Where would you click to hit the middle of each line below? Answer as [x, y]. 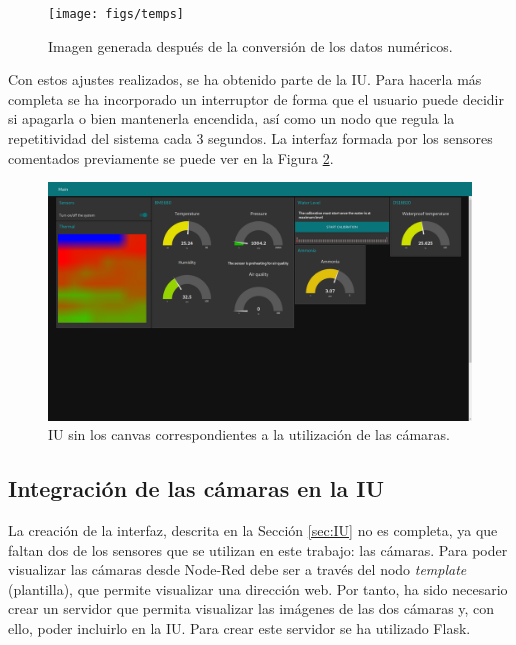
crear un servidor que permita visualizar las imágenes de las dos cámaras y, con [251, 608]
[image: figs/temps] [116, 14]
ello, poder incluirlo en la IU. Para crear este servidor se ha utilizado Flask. [239, 628]
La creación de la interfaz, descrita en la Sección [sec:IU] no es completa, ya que [253, 530]
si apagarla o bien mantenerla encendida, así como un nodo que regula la [231, 118]
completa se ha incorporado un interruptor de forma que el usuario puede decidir [256, 98]
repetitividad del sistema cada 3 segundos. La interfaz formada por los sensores [250, 138]
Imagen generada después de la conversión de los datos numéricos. [250, 45]
